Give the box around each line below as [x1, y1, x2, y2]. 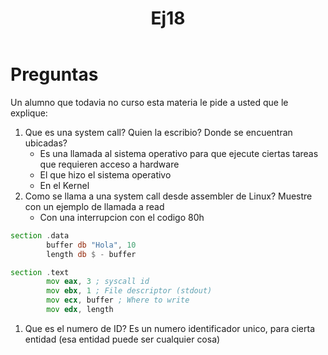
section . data [10, 230, 70, 241]
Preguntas [10, 63, 99, 86]
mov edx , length [46, 305, 114, 315]
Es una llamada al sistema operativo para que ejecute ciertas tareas [39, 147, 319, 159]
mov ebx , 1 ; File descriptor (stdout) [46, 286, 213, 296]
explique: [10, 107, 48, 119]
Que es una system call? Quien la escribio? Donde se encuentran [24, 126, 293, 138]
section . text [10, 267, 70, 277]
